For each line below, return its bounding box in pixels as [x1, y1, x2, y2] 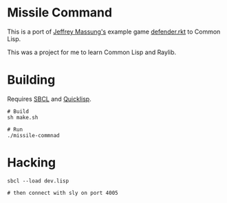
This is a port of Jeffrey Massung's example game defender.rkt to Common [7, 27, 221, 36]
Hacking [7, 155, 56, 171]
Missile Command [7, 5, 112, 21]
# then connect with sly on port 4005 [7, 189, 118, 196]
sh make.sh [7, 114, 39, 121]
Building [7, 72, 56, 88]
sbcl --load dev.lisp [7, 177, 69, 184]
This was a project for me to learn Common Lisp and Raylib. [7, 48, 177, 56]
